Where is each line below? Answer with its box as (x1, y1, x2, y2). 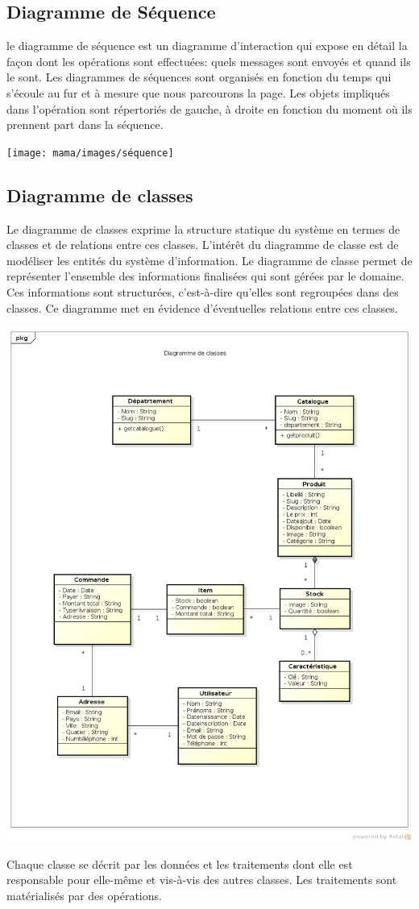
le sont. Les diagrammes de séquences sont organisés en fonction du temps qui (6, 68, 392, 85)
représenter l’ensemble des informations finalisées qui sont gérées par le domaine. (6, 268, 404, 284)
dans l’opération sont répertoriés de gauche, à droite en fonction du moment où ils (6, 100, 413, 117)
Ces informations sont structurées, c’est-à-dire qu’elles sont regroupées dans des (6, 284, 399, 300)
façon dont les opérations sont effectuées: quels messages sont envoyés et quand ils (6, 52, 411, 69)
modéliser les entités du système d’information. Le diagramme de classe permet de (6, 251, 413, 268)
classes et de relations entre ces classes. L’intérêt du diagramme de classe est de (6, 236, 399, 253)
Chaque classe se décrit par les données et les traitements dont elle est (6, 855, 353, 872)
